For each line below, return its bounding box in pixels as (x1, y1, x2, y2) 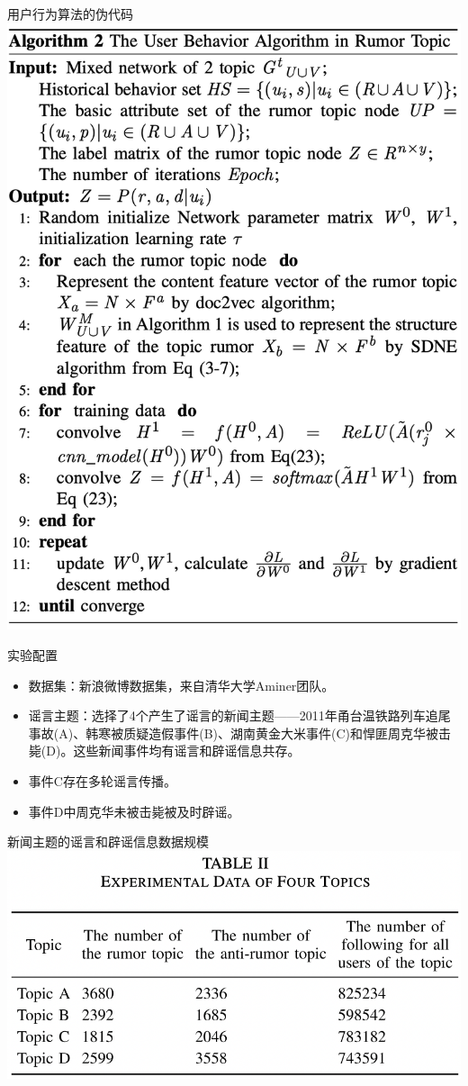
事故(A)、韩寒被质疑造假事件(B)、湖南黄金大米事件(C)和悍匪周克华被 (28, 723, 438, 742)
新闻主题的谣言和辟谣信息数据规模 (7, 832, 209, 851)
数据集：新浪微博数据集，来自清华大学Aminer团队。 (28, 675, 335, 694)
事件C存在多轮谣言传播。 (28, 771, 176, 790)
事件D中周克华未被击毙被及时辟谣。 (28, 801, 240, 820)
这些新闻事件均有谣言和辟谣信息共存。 (73, 741, 301, 760)
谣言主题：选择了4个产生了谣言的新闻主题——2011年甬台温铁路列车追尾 (28, 706, 451, 725)
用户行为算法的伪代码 (7, 5, 133, 23)
